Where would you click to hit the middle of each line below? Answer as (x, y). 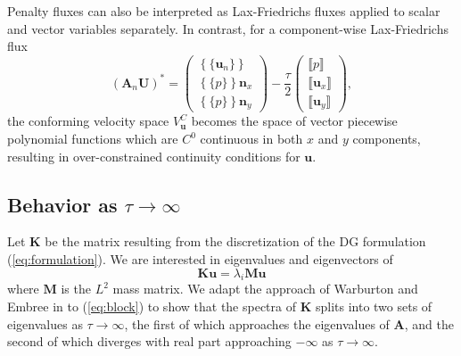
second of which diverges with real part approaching (149, 341)
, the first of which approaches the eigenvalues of (257, 323)
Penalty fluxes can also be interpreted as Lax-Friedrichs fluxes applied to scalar (224, 11)
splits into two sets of (374, 306)
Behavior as (62, 204)
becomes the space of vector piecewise (294, 121)
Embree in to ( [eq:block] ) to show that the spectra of (152, 306)
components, (387, 138)
